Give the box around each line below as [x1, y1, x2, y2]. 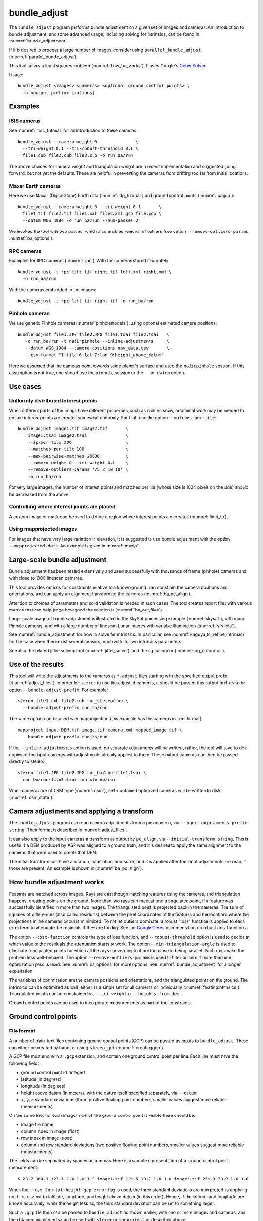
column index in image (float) [21, 1128, 80, 1134]
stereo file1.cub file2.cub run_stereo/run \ [18, 698, 129, 704]
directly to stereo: [9, 758, 45, 764]
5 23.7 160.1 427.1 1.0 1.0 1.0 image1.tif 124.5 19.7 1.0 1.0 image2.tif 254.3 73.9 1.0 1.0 [18, 1176, 249, 1181]
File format [9, 1028, 36, 1034]
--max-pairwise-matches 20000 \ [27, 453, 129, 459]
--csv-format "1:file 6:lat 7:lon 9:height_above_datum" [25, 352, 164, 358]
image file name [21, 1121, 54, 1127]
